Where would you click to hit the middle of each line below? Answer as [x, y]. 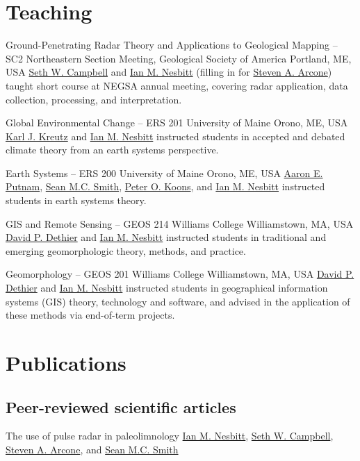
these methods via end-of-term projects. [90, 315]
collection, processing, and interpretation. [94, 99]
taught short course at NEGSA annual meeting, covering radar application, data [177, 85]
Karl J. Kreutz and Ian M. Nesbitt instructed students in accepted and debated [175, 136]
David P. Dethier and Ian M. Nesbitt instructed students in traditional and [166, 237]
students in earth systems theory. [76, 200]
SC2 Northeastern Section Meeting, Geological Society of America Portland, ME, [179, 58]
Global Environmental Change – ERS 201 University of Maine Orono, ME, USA [177, 123]
